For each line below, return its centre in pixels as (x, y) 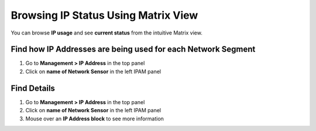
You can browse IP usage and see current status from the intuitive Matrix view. (107, 33)
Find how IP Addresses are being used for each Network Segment (133, 49)
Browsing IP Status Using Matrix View (104, 15)
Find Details (33, 88)
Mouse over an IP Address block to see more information (95, 118)
